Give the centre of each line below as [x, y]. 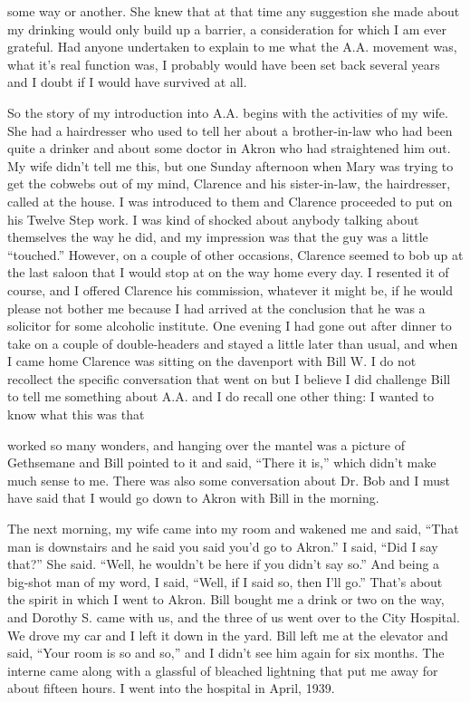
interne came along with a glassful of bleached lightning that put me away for [223, 670]
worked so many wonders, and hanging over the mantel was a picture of [206, 444]
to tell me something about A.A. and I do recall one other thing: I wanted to [221, 396]
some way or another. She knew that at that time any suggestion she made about [234, 11]
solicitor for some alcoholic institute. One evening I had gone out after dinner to [230, 326]
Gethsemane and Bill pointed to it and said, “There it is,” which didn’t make [222, 462]
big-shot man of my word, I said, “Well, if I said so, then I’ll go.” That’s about [225, 581]
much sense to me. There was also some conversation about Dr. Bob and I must [229, 480]
